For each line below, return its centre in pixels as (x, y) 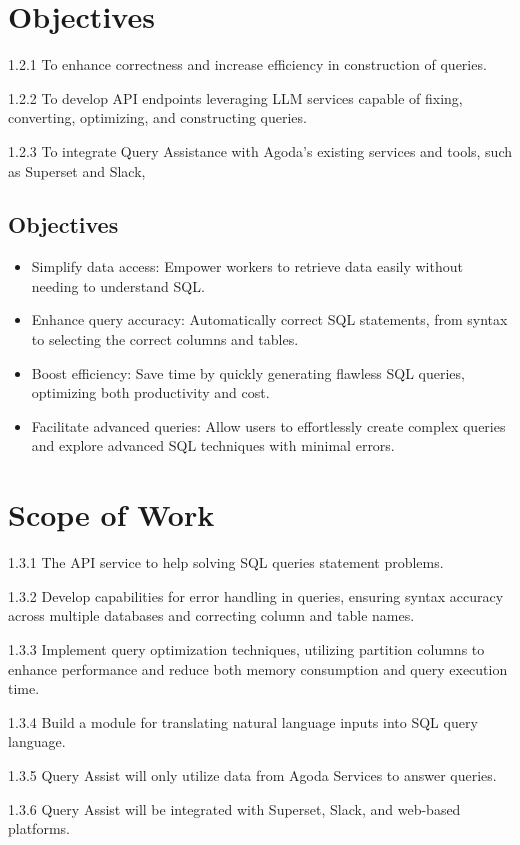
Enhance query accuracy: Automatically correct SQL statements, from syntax (269, 319)
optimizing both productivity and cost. (150, 392)
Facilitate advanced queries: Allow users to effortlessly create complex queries (268, 425)
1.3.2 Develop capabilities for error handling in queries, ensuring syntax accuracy (256, 595)
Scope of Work (111, 514)
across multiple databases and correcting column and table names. (211, 615)
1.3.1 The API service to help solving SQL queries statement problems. (226, 562)
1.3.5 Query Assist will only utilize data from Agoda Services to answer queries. (252, 774)
